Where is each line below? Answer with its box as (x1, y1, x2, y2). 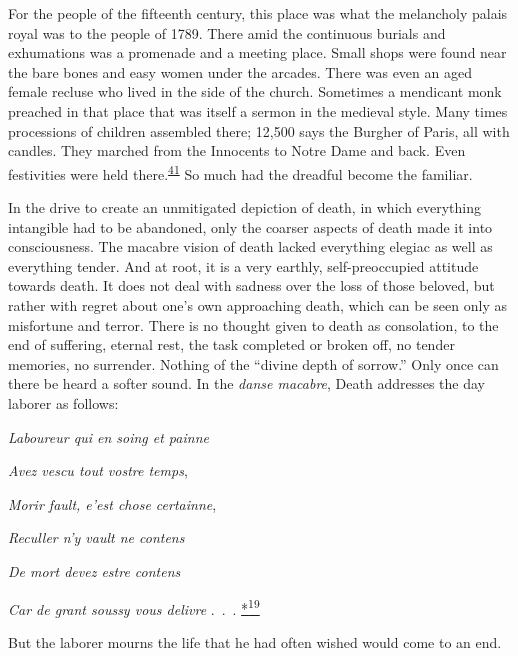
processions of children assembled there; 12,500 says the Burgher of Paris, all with (8, 120, 510, 141)
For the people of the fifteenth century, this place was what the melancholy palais (8, 3, 508, 23)
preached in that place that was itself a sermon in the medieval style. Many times (8, 100, 508, 121)
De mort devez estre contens (8, 560, 181, 581)
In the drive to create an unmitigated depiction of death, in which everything (8, 197, 482, 217)
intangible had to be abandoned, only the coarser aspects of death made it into (8, 216, 493, 237)
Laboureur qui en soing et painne (8, 426, 209, 447)
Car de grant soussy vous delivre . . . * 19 (8, 595, 260, 619)
